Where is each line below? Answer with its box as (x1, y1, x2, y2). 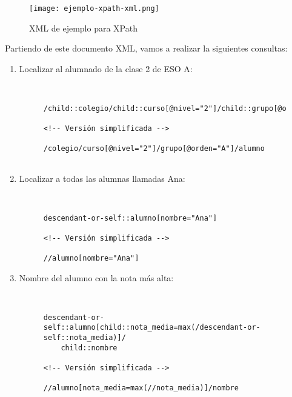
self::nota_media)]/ (43, 333, 126, 342)
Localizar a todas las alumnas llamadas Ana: (19, 172, 185, 184)
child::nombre (61, 343, 118, 352)
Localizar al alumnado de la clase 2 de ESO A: (19, 62, 193, 75)
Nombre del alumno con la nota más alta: (19, 271, 174, 284)
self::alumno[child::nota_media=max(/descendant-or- (43, 323, 260, 332)
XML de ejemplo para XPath (29, 21, 138, 34)
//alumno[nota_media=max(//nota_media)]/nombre (43, 384, 239, 393)
